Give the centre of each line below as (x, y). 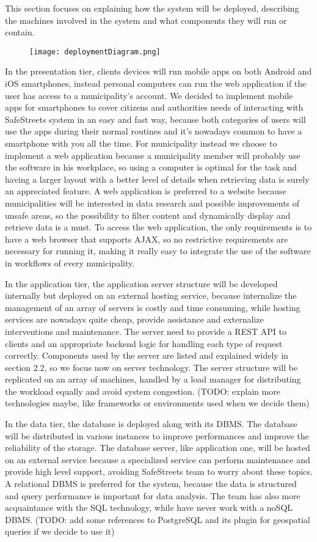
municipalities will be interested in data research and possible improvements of (152, 203)
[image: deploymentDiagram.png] (95, 52)
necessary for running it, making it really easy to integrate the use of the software (158, 251)
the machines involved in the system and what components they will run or (146, 20)
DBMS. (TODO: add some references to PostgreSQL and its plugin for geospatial (158, 519)
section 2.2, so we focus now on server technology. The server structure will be (151, 367)
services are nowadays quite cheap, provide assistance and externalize (134, 319)
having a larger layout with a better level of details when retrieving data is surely (157, 179)
